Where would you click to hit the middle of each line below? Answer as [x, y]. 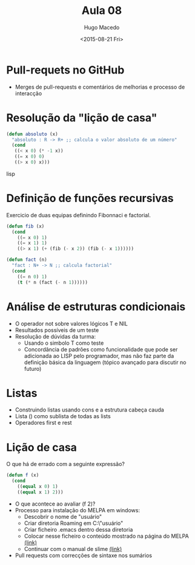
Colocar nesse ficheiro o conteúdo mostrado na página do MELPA [106, 536]
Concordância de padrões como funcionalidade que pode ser [101, 349]
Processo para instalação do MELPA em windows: [78, 510]
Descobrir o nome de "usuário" [63, 516]
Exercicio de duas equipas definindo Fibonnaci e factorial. [79, 215]
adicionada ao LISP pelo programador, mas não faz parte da [99, 356]
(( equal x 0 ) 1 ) [38, 487]
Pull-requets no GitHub [65, 70]
